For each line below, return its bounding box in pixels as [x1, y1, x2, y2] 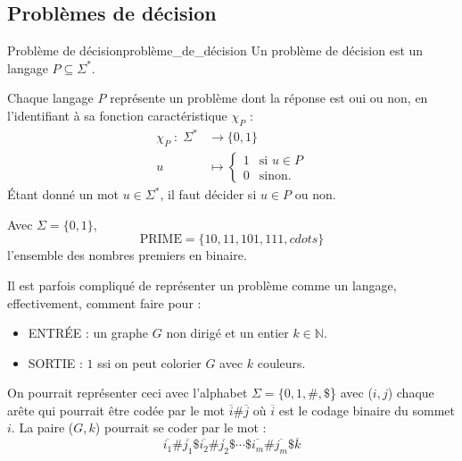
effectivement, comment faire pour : [7, 293, 202, 312]
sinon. [259, 170, 292, 183]
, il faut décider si [160, 185, 257, 204]
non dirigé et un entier [166, 323, 289, 342]
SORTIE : [28, 353, 83, 372]
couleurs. [257, 353, 306, 372]
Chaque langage [7, 88, 94, 107]
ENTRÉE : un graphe [28, 323, 149, 342]
